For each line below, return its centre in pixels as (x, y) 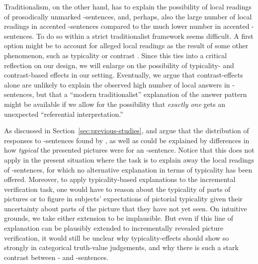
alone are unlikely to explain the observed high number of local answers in (117, 84)
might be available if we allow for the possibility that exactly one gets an (115, 104)
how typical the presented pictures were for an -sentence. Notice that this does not (129, 150)
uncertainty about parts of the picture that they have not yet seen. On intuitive (126, 208)
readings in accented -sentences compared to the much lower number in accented (127, 26)
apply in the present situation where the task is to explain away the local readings (129, 159)
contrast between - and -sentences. (56, 257)
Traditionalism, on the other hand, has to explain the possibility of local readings (128, 6)
